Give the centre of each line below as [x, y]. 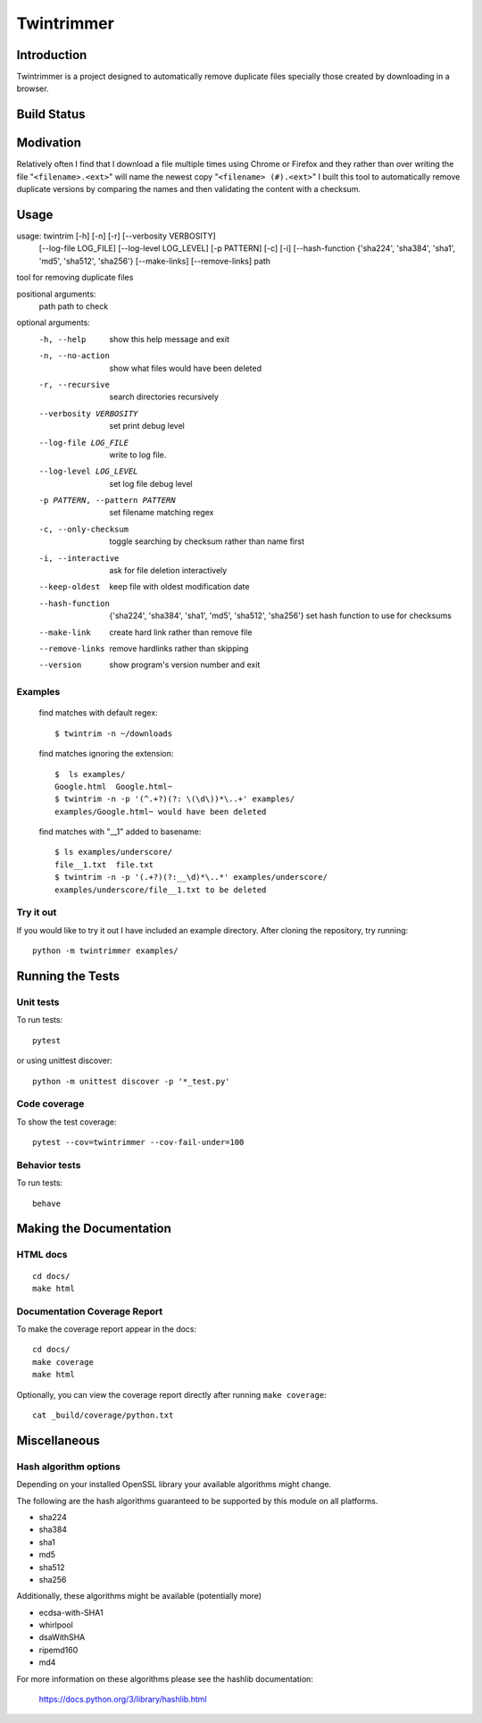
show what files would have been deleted [186, 368]
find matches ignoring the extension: [106, 754]
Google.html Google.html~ [114, 786]
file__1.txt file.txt [104, 865]
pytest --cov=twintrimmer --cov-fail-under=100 [138, 1142]
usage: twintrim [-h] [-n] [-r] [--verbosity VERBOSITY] [116, 236]
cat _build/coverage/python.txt [103, 1415]
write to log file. [138, 455]
